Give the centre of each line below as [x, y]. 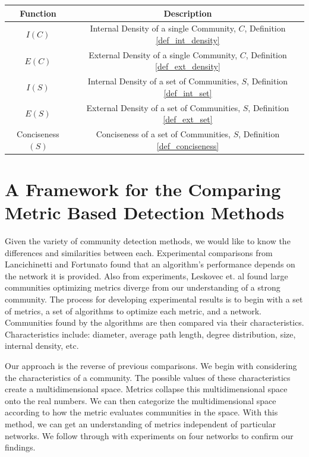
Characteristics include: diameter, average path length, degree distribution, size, [150, 334]
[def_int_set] [188, 92]
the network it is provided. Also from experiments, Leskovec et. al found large [146, 275]
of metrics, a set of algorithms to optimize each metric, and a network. [133, 311]
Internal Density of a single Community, [163, 28]
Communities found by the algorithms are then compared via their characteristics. [154, 322]
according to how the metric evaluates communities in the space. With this [141, 412]
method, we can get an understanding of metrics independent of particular [141, 424]
